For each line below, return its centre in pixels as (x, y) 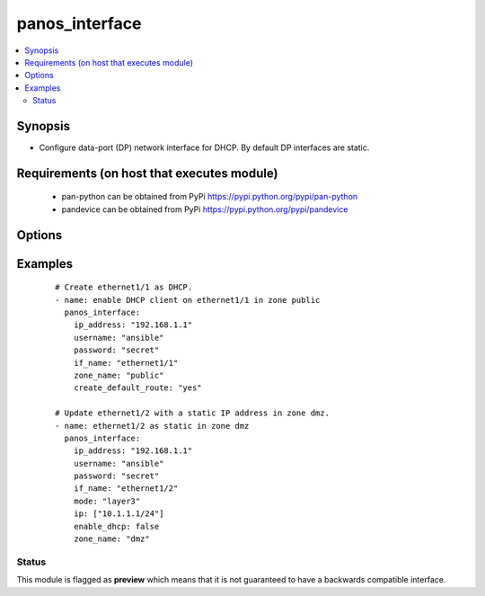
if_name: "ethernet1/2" (126, 489)
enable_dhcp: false (116, 526)
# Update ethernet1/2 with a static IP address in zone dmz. (192, 413)
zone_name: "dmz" (111, 539)
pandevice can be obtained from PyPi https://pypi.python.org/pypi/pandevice (205, 209)
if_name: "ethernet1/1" (126, 363)
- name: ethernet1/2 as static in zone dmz (152, 426)
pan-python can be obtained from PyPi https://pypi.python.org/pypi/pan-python (210, 197)
